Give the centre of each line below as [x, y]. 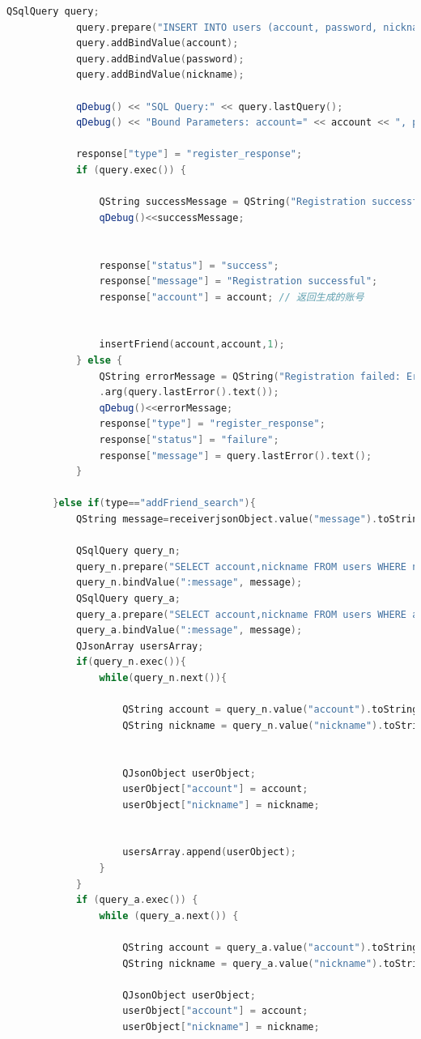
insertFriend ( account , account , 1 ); [192, 345]
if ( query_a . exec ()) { [137, 900]
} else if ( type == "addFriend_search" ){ [154, 503]
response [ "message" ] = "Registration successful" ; [238, 281]
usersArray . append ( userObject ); [209, 852]
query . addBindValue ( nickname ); [160, 75]
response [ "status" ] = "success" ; [189, 265]
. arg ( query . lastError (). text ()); [189, 392]
